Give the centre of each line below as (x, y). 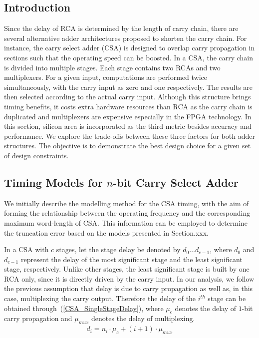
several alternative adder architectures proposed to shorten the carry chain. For (126, 38)
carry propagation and (38, 318)
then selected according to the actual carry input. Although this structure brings (128, 97)
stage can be (227, 298)
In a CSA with (26, 249)
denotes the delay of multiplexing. (143, 318)
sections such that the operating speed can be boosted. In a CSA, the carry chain (129, 57)
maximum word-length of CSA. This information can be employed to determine (126, 222)
